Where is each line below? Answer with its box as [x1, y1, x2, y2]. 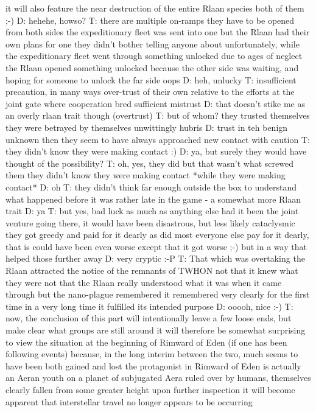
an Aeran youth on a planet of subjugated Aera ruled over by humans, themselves [5, 371, 311, 384]
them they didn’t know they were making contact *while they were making [5, 169, 286, 181]
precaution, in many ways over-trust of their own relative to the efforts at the [5, 85, 295, 98]
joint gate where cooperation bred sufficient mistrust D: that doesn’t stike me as [5, 97, 305, 110]
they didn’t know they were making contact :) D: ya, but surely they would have [5, 145, 307, 158]
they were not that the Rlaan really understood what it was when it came [5, 276, 282, 288]
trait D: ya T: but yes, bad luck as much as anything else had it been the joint [5, 204, 299, 217]
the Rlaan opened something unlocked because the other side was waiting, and [5, 61, 299, 74]
